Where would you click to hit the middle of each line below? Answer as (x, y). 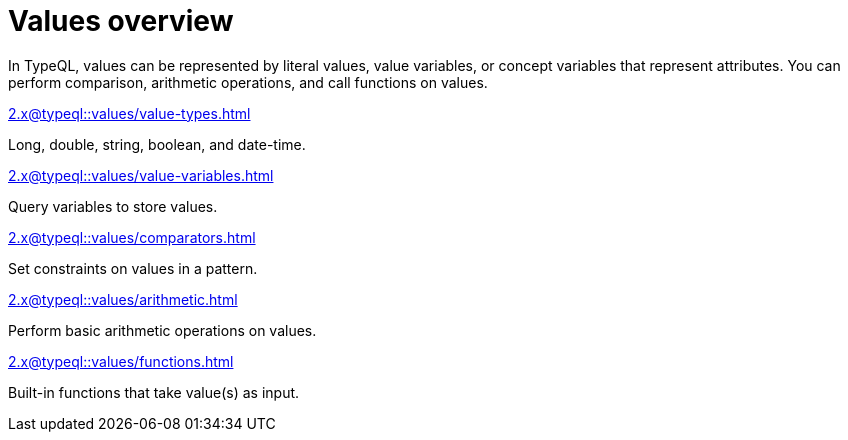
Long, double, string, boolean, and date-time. (157, 144)
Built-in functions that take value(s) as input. (154, 392)
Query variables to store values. (113, 206)
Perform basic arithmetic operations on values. (162, 330)
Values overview (121, 21)
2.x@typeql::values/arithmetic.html (123, 299)
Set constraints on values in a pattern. (133, 268)
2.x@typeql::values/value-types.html (129, 113)
